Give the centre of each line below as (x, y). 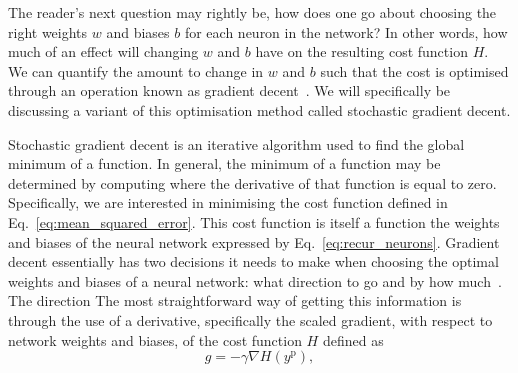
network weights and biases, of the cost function (155, 339)
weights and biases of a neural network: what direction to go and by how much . (255, 280)
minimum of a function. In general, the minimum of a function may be (224, 163)
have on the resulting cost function (361, 51)
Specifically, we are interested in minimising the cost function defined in (228, 202)
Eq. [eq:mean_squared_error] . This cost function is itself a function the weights (254, 221)
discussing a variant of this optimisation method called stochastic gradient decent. (259, 109)
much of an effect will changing (103, 51)
